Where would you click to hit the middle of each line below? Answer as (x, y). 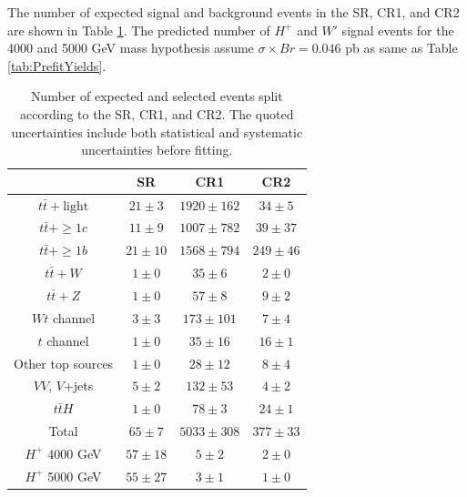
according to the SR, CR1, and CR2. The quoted (157, 113)
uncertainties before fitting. (157, 150)
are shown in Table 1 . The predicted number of (139, 30)
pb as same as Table (401, 48)
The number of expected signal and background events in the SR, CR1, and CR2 (233, 12)
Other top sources (64, 363)
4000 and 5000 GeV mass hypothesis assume (131, 48)
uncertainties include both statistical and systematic (157, 132)
